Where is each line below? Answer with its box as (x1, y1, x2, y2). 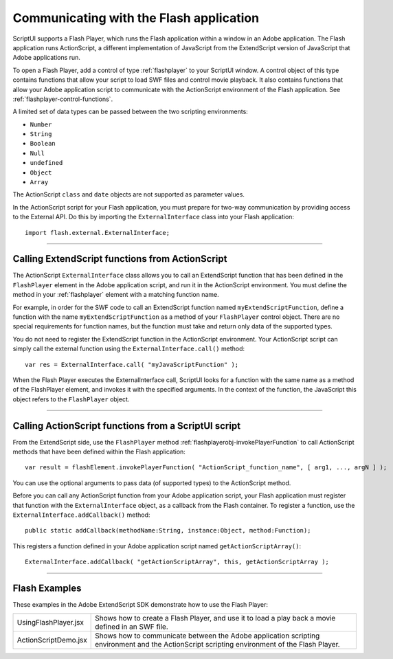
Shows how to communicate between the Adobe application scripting (95, 631, 320, 640)
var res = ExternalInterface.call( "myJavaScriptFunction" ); (25, 361, 239, 368)
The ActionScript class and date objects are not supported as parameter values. (12, 190, 245, 199)
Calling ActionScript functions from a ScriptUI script (12, 420, 240, 432)
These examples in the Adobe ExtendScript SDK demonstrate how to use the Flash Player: (12, 601, 268, 609)
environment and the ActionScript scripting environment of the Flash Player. (95, 639, 340, 649)
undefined (30, 159, 63, 167)
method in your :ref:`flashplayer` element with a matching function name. (12, 291, 219, 299)
